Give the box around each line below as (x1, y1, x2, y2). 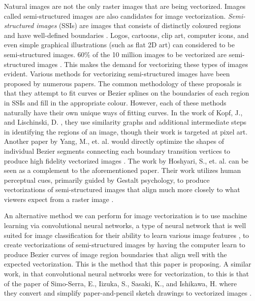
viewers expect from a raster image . (4, 194, 114, 204)
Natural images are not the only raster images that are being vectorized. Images (4, 1, 246, 11)
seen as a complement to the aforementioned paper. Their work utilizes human (4, 165, 241, 175)
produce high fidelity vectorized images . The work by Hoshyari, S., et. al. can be (4, 155, 249, 166)
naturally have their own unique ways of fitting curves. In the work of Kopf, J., (4, 107, 243, 117)
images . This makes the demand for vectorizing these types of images (37, 59, 248, 69)
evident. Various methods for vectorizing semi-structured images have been (4, 68, 230, 79)
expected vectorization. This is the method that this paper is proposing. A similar (4, 259, 252, 269)
